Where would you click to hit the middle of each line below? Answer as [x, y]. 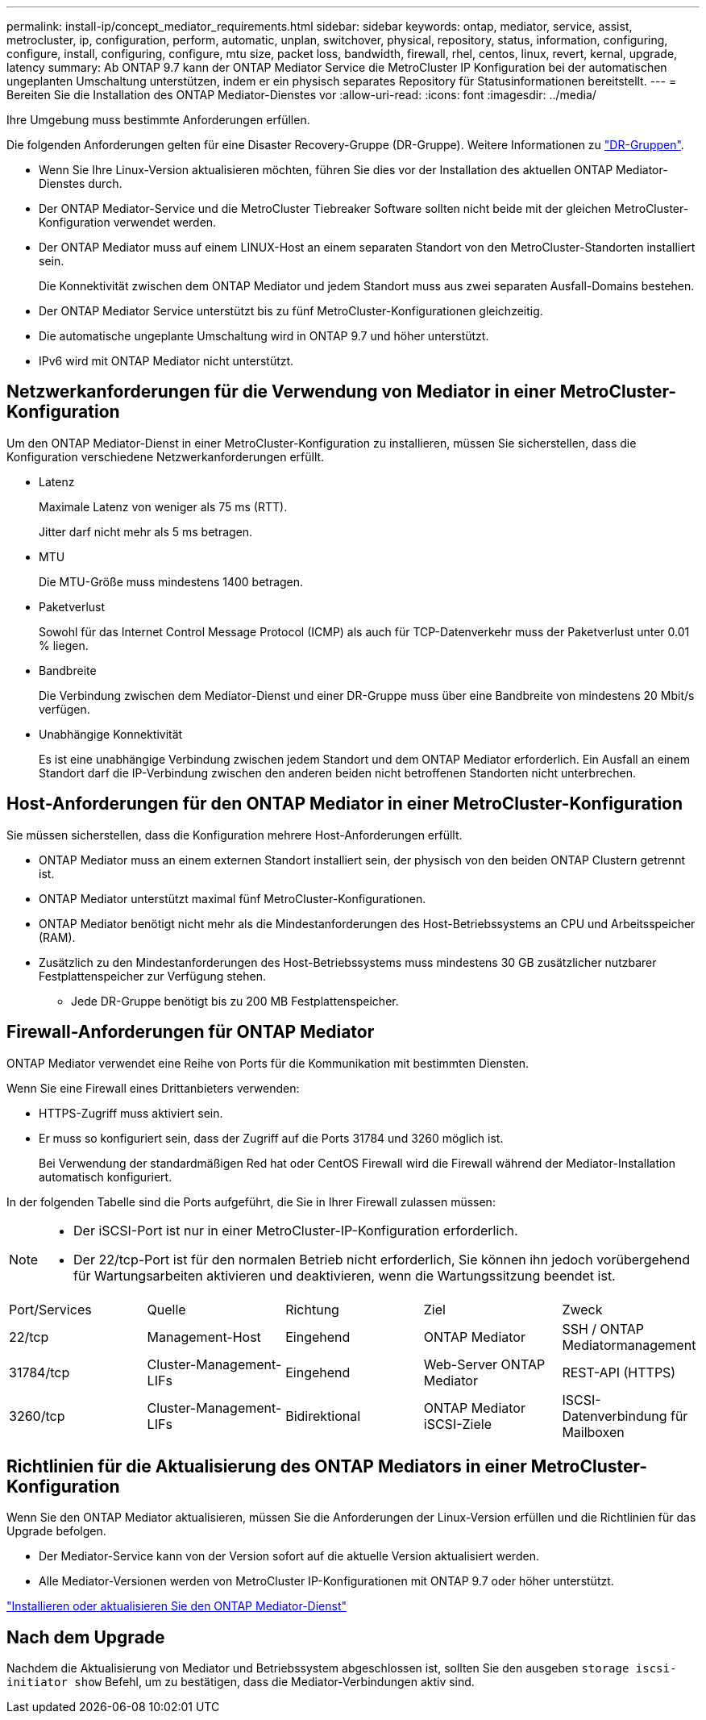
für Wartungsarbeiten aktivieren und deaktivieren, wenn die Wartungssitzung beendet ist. [345, 1275]
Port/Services [50, 1309]
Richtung [312, 1309]
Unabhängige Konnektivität [111, 734]
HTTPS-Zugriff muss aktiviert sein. [131, 1113]
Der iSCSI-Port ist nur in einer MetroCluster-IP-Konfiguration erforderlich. [296, 1230]
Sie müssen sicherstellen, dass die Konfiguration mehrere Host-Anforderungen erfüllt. [235, 835]
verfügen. [64, 709]
